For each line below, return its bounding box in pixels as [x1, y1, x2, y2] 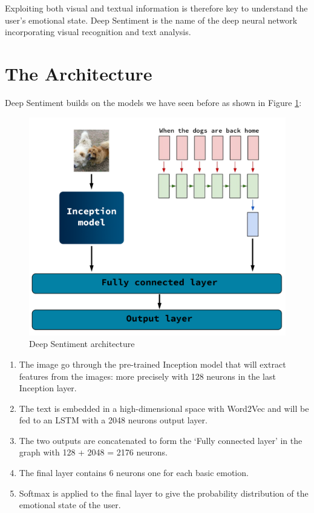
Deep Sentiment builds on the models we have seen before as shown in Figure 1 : [5, 96, 302, 108]
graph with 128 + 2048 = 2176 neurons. [19, 446, 168, 458]
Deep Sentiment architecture [29, 337, 135, 350]
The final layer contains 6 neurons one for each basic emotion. [19, 466, 249, 479]
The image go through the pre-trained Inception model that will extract [19, 357, 286, 370]
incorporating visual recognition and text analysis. [5, 25, 191, 38]
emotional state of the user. [19, 498, 121, 511]
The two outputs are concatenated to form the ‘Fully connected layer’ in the [19, 434, 303, 446]
